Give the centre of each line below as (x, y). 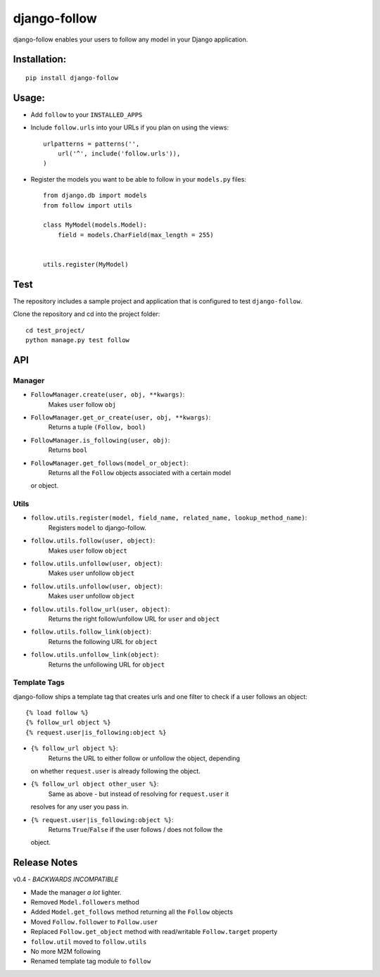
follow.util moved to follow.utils (89, 941)
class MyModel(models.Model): (95, 225)
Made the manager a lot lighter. (76, 892)
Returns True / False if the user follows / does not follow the (135, 829)
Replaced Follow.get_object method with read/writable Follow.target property (154, 932)
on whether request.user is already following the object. (115, 771)
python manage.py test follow (78, 340)
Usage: (29, 97)
